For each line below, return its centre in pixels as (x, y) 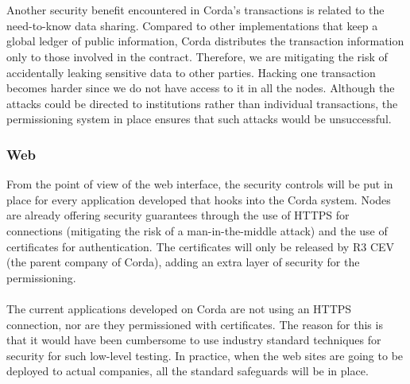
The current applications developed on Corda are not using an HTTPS (179, 308)
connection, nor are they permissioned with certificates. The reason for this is (195, 324)
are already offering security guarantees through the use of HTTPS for (178, 215)
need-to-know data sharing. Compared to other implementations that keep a (192, 25)
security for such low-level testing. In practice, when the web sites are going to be (205, 355)
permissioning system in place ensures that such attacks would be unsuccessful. (199, 119)
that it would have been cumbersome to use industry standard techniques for (194, 340)
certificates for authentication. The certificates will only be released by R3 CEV (201, 246)
